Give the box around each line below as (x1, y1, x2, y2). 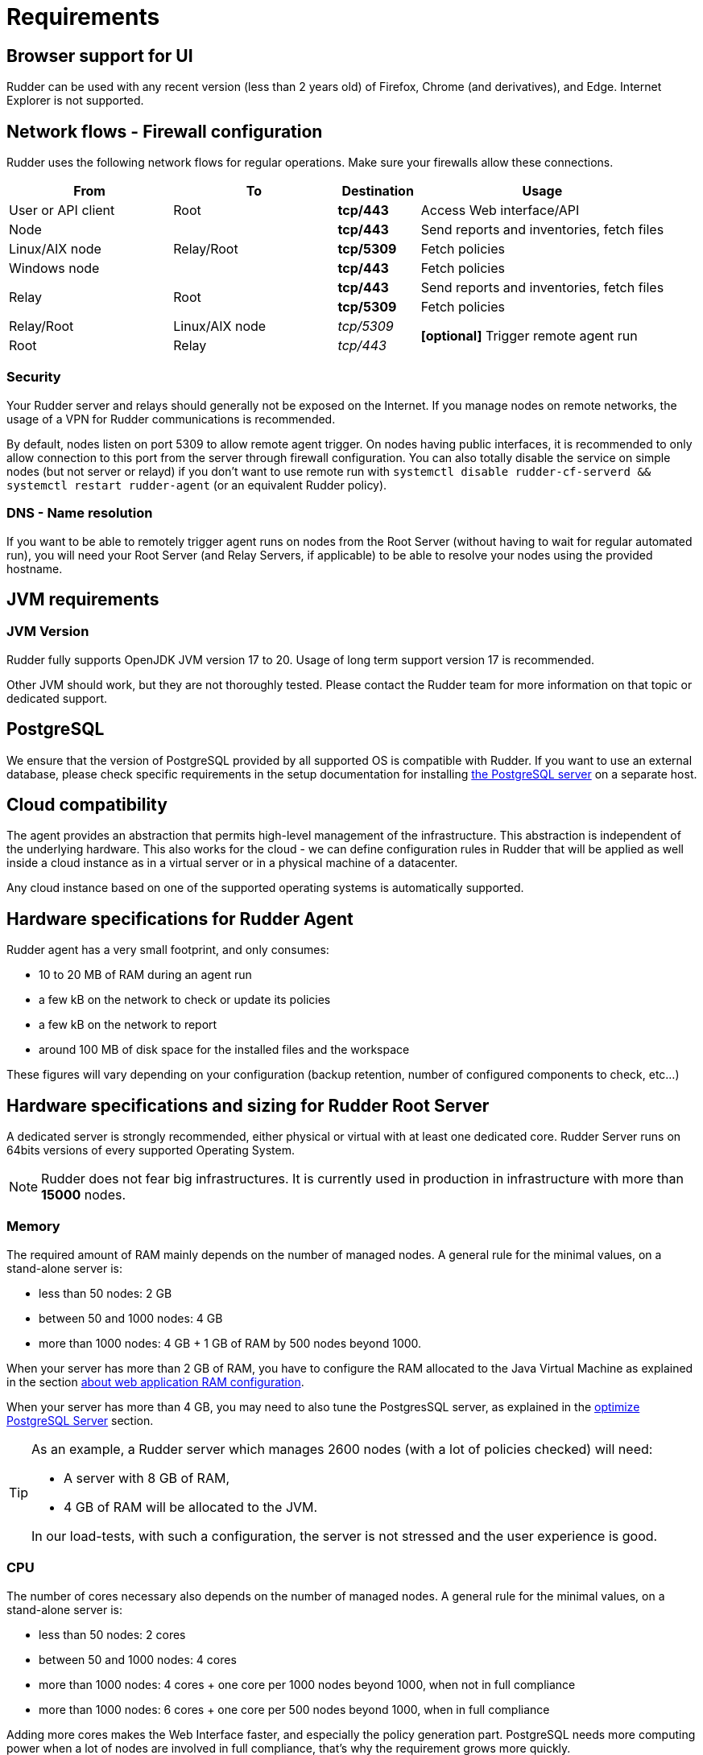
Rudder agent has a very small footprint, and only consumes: (6, 943, 329, 957)
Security (6, 369, 61, 386)
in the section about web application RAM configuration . (6, 1374, 304, 1389)
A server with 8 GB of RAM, (64, 1469, 230, 1486)
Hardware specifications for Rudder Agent (6, 908, 354, 929)
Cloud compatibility (6, 795, 167, 815)
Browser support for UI (6, 45, 193, 66)
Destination (341, 183, 414, 200)
